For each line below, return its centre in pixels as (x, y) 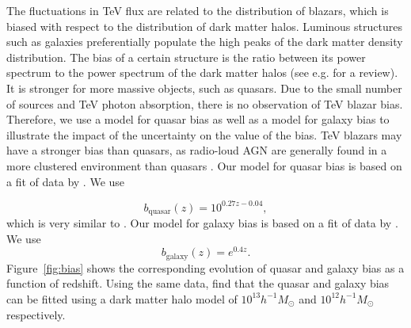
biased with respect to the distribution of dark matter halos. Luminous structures (204, 26)
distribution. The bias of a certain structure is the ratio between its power (186, 57)
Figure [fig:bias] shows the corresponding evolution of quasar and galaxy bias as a (205, 267)
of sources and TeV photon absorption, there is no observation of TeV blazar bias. (205, 103)
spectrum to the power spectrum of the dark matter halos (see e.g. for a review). (202, 72)
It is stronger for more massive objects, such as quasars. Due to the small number (204, 88)
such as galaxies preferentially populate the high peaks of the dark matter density (205, 42)
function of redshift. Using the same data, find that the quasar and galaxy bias (198, 283)
